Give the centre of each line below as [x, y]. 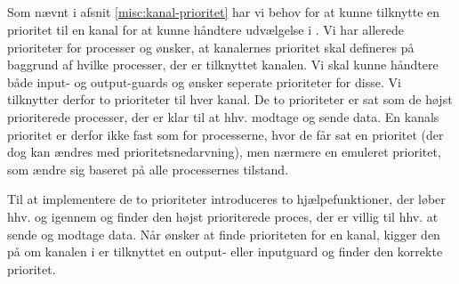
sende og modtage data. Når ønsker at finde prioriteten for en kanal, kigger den [224, 234]
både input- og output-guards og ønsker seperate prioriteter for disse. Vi [204, 81]
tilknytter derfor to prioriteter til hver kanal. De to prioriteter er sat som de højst [230, 99]
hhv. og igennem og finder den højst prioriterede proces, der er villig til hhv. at [223, 216]
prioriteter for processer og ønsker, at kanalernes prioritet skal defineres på [211, 47]
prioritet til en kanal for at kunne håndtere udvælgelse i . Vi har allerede [206, 29]
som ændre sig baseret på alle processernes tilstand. [148, 169]
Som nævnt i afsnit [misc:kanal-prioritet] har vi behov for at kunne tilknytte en [224, 12]
